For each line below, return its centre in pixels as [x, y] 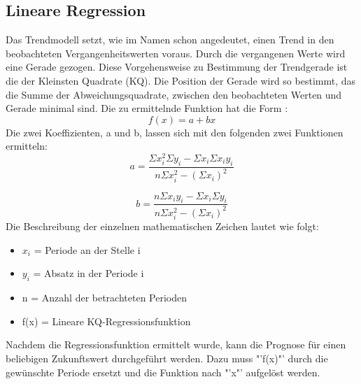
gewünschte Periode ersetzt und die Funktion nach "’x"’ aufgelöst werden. [163, 372]
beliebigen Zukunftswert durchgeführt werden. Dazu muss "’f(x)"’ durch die [167, 358]
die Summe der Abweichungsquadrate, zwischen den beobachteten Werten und [174, 94]
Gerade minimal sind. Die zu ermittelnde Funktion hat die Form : [147, 108]
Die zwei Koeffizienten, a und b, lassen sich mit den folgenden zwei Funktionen [175, 132]
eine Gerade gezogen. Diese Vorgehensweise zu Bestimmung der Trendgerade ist [177, 67]
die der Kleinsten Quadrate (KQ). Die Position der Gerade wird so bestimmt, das [181, 80]
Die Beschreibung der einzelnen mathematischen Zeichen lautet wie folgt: [162, 226]
